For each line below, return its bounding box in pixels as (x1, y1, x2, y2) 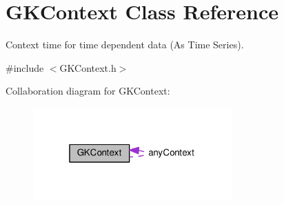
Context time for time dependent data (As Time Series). (6, 37, 244, 52)
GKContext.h (59, 60, 116, 75)
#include (6, 60, 44, 75)
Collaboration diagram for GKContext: (6, 84, 170, 98)
